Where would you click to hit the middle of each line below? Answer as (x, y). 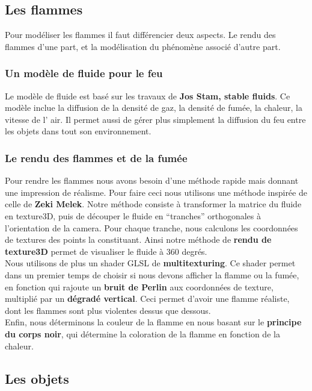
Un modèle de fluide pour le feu (84, 73)
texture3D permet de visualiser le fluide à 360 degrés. (106, 251)
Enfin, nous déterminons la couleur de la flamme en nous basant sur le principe (153, 322)
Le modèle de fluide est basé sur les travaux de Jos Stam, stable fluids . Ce (148, 95)
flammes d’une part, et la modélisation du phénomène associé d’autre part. (143, 46)
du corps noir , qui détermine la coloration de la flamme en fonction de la (142, 333)
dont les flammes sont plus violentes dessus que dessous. (108, 310)
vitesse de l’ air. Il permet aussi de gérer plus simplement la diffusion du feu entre (155, 119)
